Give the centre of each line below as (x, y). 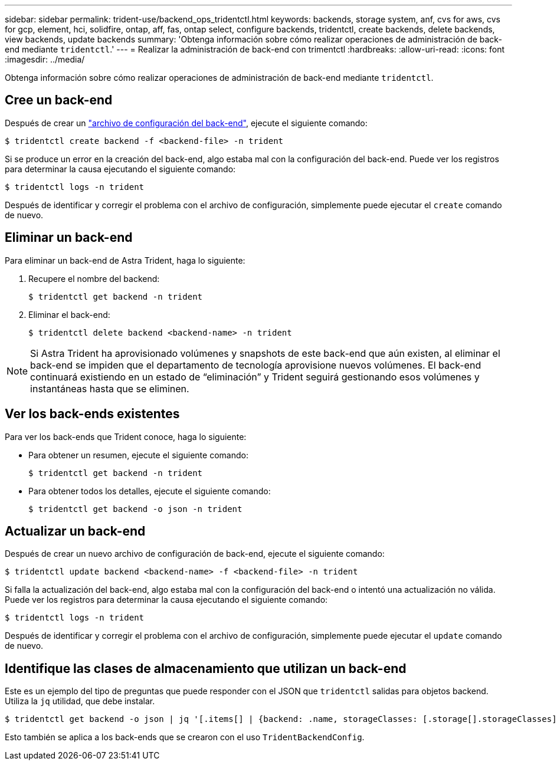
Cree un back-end (59, 100)
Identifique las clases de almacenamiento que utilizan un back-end (206, 668)
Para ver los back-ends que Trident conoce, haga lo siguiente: (126, 436)
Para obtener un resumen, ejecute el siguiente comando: (138, 455)
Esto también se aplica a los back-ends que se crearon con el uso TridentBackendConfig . (185, 737)
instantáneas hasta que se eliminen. (110, 388)
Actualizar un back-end (75, 531)
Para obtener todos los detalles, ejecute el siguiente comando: (150, 491)
